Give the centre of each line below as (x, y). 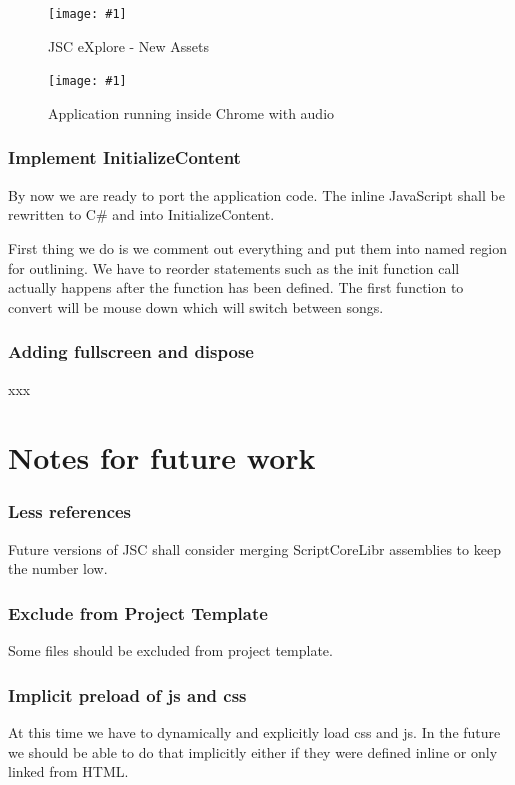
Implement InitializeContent (124, 157)
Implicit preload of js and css (127, 694)
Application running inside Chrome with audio (191, 112)
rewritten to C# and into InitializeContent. (141, 214)
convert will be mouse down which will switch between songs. (196, 306)
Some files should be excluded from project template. (170, 650)
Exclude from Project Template (138, 612)
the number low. (58, 568)
